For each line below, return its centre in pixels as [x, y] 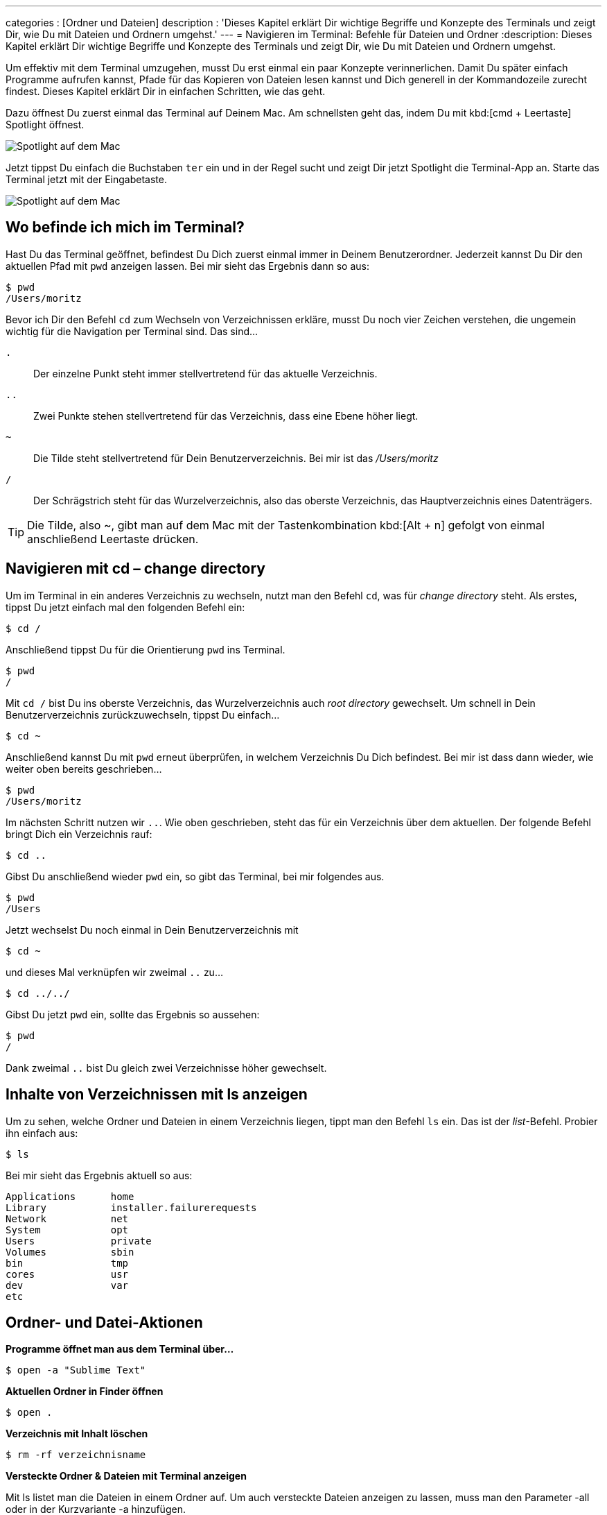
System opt [67, 1230]
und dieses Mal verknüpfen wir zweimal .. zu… [114, 972]
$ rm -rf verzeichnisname [76, 1455]
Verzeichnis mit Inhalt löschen [77, 1434]
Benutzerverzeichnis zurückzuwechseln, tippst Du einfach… [143, 714]
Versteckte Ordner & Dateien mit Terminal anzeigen [126, 1476]
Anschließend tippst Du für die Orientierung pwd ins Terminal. [146, 649]
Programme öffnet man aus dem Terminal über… [120, 1349]
